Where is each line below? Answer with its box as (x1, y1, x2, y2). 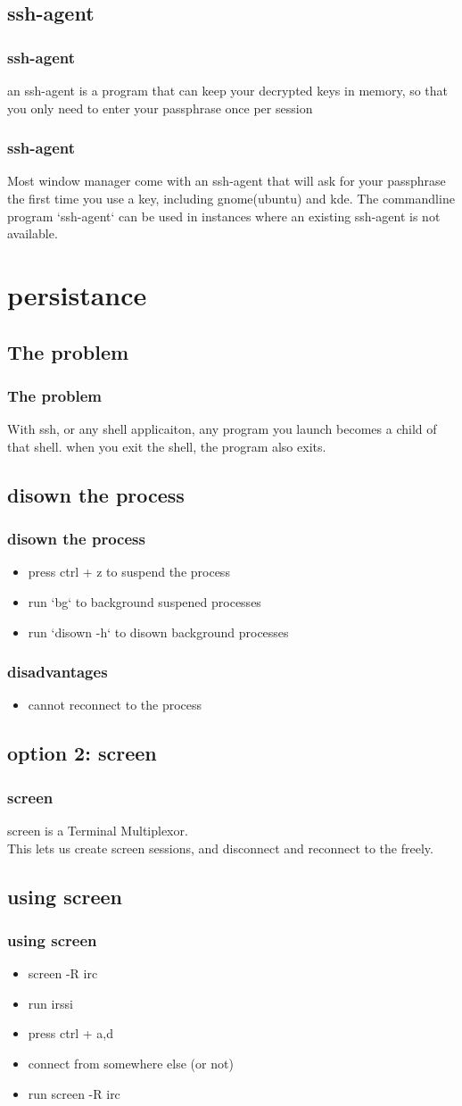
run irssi (28, 994, 73, 1012)
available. (7, 224, 58, 243)
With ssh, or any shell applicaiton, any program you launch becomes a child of (7, 420, 437, 438)
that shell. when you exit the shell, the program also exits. (7, 437, 326, 455)
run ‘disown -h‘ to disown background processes (28, 622, 289, 641)
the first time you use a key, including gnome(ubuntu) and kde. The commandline (7, 189, 455, 207)
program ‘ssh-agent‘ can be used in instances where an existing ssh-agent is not (7, 206, 441, 225)
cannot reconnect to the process (28, 695, 202, 714)
